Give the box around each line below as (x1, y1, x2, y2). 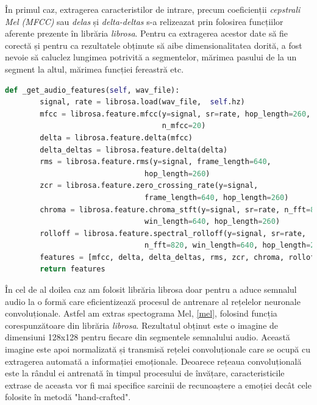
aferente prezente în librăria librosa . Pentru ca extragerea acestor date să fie (5, 27, 288, 40)
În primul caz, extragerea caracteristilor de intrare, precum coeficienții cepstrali (5, 3, 301, 15)
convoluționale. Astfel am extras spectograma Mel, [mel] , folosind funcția (5, 307, 277, 320)
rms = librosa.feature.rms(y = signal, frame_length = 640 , (40, 157, 271, 167)
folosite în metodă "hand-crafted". (5, 390, 131, 403)
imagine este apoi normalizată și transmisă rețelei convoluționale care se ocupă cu (5, 343, 310, 356)
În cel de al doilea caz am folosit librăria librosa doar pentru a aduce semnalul (5, 283, 297, 296)
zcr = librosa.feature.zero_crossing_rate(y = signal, (40, 181, 258, 190)
